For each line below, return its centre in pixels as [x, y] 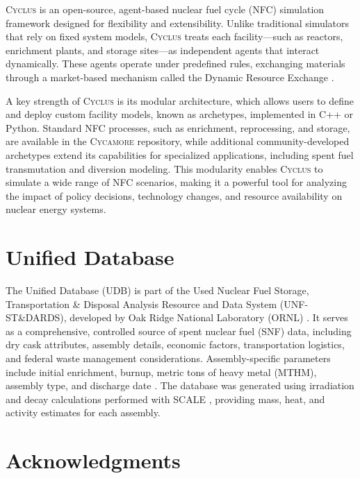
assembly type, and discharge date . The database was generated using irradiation [180, 385]
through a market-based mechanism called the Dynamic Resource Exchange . [170, 77]
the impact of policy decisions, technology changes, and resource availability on [174, 195]
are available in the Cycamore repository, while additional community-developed [178, 141]
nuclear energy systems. [56, 209]
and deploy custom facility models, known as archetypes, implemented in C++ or [180, 114]
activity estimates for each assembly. [83, 412]
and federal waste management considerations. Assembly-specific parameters [168, 358]
